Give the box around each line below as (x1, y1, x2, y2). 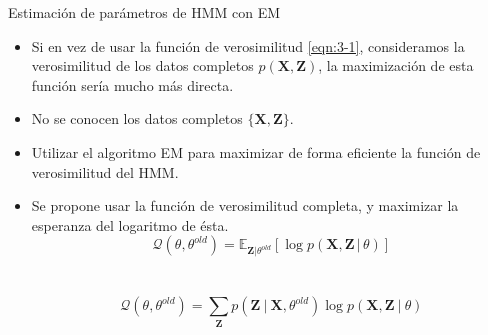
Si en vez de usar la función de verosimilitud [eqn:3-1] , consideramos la (31, 35, 465, 56)
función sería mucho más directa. (31, 74, 234, 95)
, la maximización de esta (318, 55, 474, 76)
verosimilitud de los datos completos (31, 55, 254, 76)
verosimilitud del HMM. (31, 161, 179, 182)
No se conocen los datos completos (31, 108, 243, 129)
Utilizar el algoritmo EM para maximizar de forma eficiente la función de (31, 141, 481, 162)
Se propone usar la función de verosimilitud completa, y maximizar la (31, 195, 459, 216)
